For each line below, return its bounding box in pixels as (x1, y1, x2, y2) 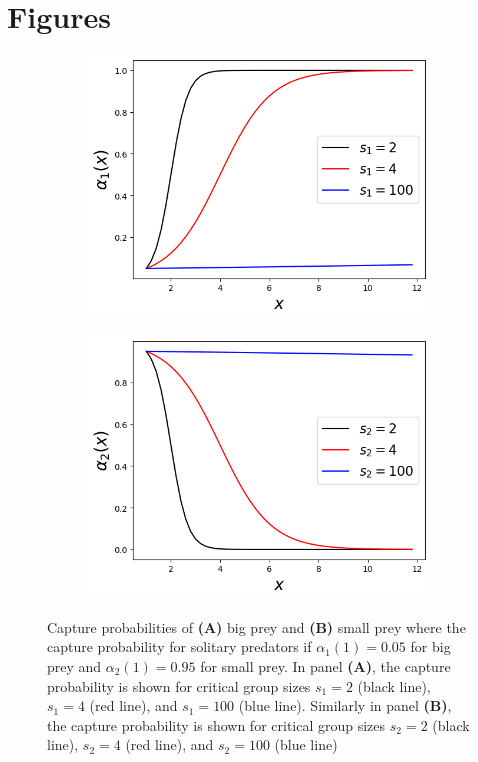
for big (410, 636, 451, 657)
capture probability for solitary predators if (47, 636, 312, 657)
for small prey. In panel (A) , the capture (200, 655, 451, 676)
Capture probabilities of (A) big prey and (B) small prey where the (47, 616, 466, 637)
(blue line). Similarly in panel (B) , (238, 695, 452, 716)
